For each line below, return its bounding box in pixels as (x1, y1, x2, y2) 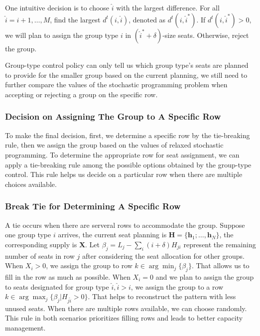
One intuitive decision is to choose (5, 2, 110, 12)
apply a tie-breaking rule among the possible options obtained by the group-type (5, 159, 252, 169)
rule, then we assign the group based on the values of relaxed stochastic (5, 140, 224, 150)
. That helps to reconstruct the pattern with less (88, 291, 236, 302)
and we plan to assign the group (155, 271, 254, 282)
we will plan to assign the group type (5, 29, 119, 40)
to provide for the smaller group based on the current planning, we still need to (5, 69, 248, 80)
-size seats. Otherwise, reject (162, 29, 249, 40)
